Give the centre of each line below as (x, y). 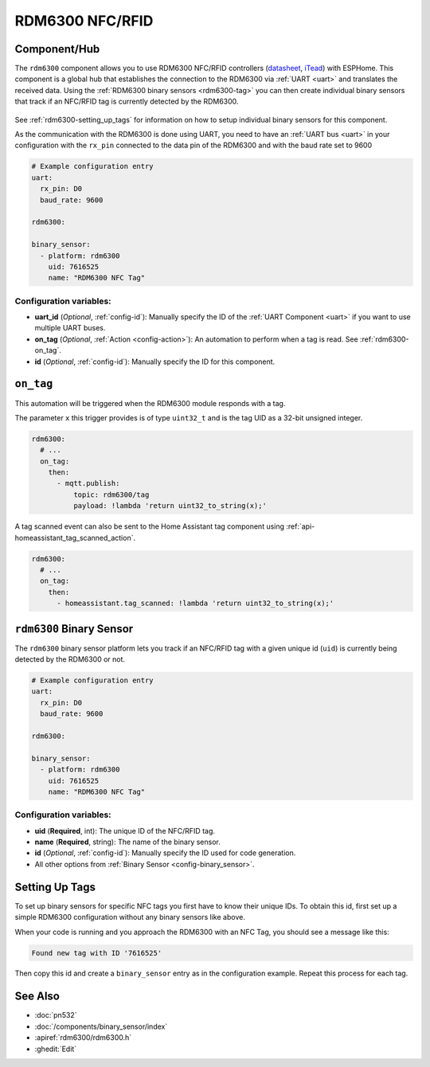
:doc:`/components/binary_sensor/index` (101, 1026)
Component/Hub (57, 49)
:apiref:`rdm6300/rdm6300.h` (83, 1038)
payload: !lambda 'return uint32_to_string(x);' (170, 506)
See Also (37, 997)
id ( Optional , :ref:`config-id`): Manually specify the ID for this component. (155, 362)
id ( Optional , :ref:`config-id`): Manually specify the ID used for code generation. (165, 853)
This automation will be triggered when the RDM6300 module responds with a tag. (150, 403)
